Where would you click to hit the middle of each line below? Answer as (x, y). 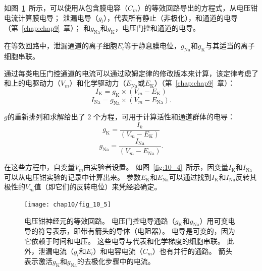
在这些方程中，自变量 (39, 167)
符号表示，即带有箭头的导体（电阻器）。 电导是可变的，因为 (137, 231)
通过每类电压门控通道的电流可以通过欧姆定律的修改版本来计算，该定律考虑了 (131, 73)
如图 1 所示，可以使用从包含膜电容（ (66, 8)
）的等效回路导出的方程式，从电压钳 (198, 8)
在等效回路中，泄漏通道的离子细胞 (61, 46)
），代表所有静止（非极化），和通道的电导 (171, 17)
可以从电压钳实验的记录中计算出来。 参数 (72, 177)
